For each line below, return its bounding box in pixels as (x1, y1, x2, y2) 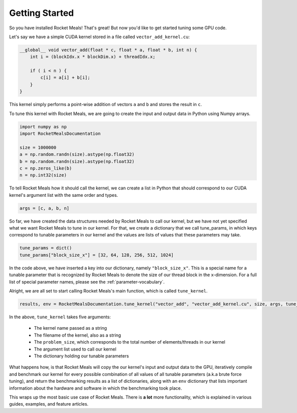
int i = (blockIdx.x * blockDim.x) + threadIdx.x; (30, 54, 155, 59)
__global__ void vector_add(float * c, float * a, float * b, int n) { (19, 47, 198, 53)
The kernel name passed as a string (34, 325, 107, 331)
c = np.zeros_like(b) (19, 165, 72, 171)
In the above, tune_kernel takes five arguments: (9, 314, 111, 320)
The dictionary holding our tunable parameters (34, 353, 129, 359)
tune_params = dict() (19, 245, 72, 251)
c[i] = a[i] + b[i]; (40, 75, 91, 80)
